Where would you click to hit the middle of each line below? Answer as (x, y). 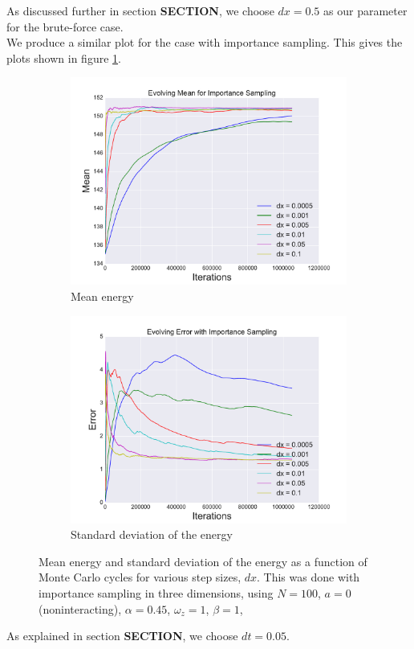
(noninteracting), (80, 608)
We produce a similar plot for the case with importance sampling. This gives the (205, 42)
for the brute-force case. (65, 26)
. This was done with (308, 577)
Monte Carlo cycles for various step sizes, (140, 577)
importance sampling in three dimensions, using (156, 592)
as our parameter (365, 10)
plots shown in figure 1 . (64, 58)
